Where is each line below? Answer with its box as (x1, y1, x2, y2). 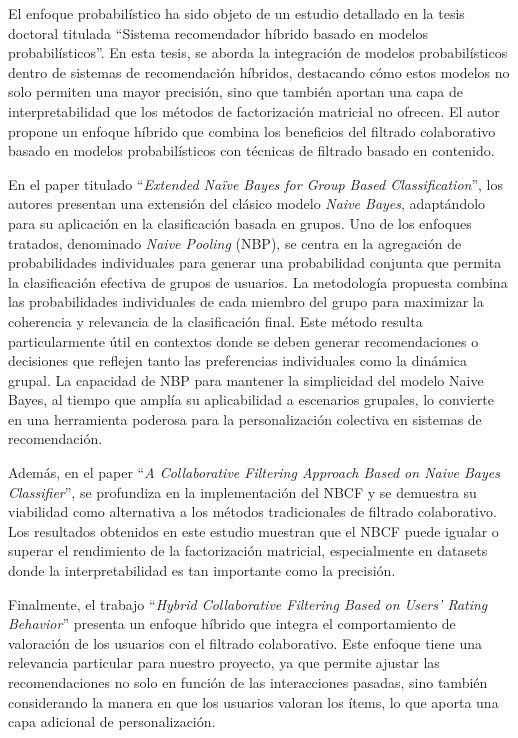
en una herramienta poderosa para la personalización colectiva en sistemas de (8, 408, 482, 429)
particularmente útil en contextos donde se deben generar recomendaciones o (8, 330, 479, 351)
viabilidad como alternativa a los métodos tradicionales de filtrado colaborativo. (8, 501, 497, 522)
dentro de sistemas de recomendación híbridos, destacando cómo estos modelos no (8, 61, 510, 82)
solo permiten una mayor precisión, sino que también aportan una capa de (8, 81, 464, 102)
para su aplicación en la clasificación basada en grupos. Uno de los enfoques (8, 212, 472, 233)
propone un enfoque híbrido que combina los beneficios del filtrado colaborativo (8, 120, 496, 141)
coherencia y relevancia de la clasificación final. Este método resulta (8, 310, 423, 331)
